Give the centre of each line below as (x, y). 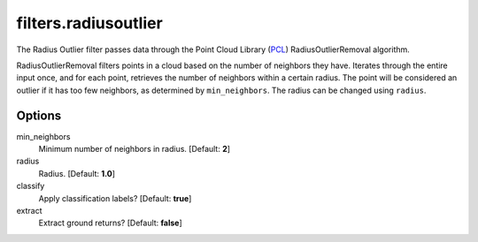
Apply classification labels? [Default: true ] (115, 198)
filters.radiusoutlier (89, 23)
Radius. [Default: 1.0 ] (77, 173)
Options (39, 115)
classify (31, 186)
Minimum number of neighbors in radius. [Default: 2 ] (134, 149)
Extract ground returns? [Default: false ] (111, 223)
